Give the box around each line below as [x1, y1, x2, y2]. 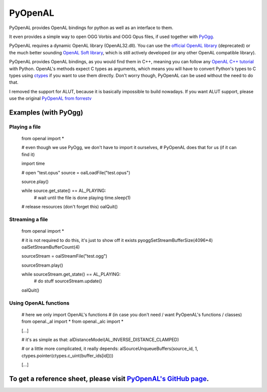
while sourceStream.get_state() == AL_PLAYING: [21, 272, 121, 277]
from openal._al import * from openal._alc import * [21, 318, 124, 324]
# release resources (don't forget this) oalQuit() [21, 204, 118, 210]
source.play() [21, 178, 49, 185]
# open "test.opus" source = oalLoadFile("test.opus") [21, 169, 131, 175]
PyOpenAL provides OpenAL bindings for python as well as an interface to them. [9, 25, 174, 31]
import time [21, 160, 45, 166]
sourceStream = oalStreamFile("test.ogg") [21, 253, 107, 259]
